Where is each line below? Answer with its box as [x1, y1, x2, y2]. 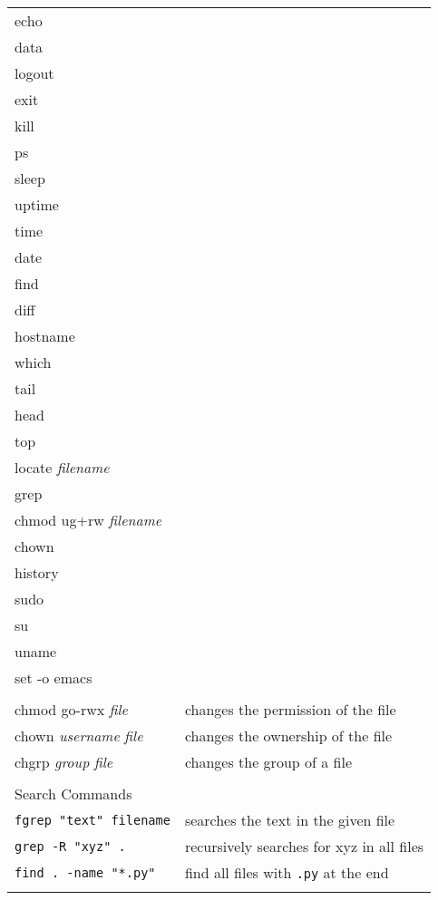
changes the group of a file [184, 751, 353, 772]
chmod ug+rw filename [15, 509, 162, 530]
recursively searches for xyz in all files [184, 836, 424, 856]
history [15, 562, 59, 583]
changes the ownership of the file [184, 725, 393, 746]
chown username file [15, 725, 143, 746]
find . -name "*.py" [15, 865, 156, 880]
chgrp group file [15, 751, 113, 772]
